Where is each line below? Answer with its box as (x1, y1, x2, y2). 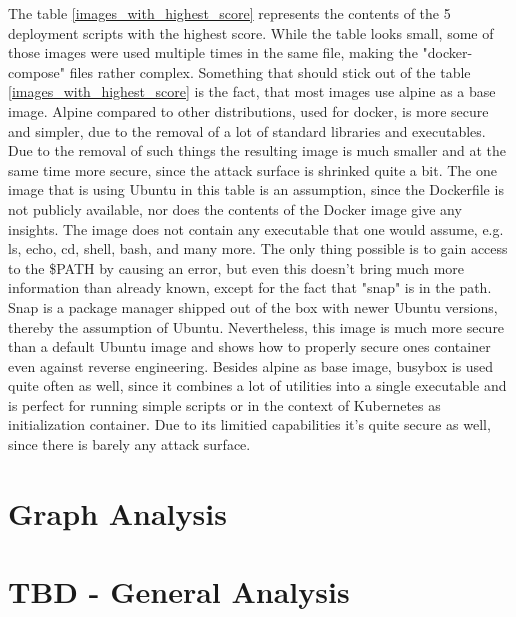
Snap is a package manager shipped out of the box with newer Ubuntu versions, (8, 296, 498, 317)
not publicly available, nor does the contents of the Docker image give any (8, 198, 462, 219)
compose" (8, 61, 66, 82)
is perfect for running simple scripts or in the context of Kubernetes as (8, 394, 441, 415)
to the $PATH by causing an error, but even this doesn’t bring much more (8, 257, 465, 278)
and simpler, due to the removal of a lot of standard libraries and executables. (8, 120, 486, 141)
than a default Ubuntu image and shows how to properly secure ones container (8, 336, 491, 357)
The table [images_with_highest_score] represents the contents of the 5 (8, 3, 451, 23)
